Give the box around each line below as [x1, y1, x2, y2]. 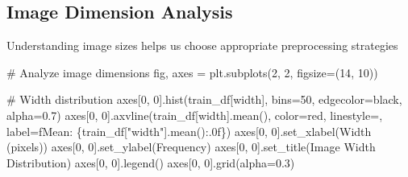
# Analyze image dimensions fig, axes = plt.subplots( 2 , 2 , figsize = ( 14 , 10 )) [6, 64, 378, 80]
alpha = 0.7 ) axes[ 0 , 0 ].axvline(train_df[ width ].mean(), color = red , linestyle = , [6, 106, 383, 123]
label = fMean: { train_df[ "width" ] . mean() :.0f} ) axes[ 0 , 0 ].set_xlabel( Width [6, 122, 372, 139]
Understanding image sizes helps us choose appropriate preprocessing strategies [6, 37, 398, 54]
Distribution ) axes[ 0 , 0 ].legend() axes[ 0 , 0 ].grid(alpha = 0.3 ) [6, 154, 295, 171]
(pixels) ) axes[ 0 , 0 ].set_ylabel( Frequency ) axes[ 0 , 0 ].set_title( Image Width [6, 138, 376, 155]
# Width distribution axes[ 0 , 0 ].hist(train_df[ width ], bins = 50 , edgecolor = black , [6, 91, 402, 108]
